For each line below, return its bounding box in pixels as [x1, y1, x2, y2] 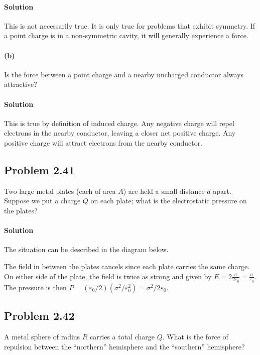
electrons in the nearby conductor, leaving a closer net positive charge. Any [4, 128, 236, 138]
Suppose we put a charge [4, 195, 81, 206]
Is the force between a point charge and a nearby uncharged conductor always [4, 69, 244, 79]
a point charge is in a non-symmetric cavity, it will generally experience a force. [4, 30, 248, 41]
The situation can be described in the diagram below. [4, 244, 169, 255]
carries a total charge [90, 331, 155, 341]
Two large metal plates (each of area [4, 185, 116, 196]
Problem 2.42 [4, 308, 75, 323]
